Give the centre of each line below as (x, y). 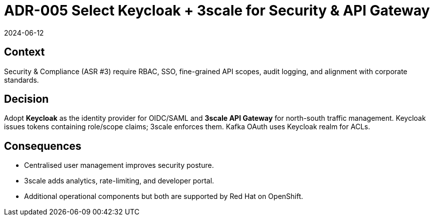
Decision (27, 99)
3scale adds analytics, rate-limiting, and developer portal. (119, 181)
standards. (22, 80)
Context (25, 52)
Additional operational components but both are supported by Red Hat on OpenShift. (164, 196)
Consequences (43, 146)
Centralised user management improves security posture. (119, 165)
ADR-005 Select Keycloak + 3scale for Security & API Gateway (217, 11)
